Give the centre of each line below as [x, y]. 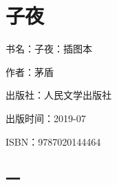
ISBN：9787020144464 [53, 141]
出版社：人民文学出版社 [58, 95]
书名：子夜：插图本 [49, 49]
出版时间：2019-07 [46, 118]
